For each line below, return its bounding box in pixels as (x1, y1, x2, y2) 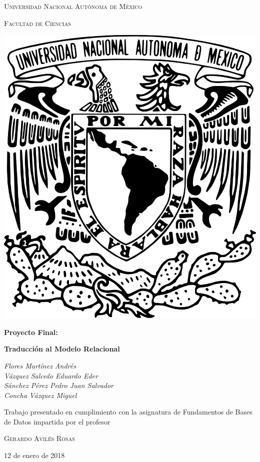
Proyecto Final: (4, 326, 58, 337)
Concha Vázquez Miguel (4, 389, 77, 400)
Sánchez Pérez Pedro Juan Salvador (4, 380, 114, 390)
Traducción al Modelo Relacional (4, 343, 120, 354)
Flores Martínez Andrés (4, 360, 76, 370)
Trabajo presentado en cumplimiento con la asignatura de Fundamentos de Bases (4, 406, 252, 417)
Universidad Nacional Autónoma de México (4, 1, 142, 11)
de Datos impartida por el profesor (4, 416, 110, 426)
